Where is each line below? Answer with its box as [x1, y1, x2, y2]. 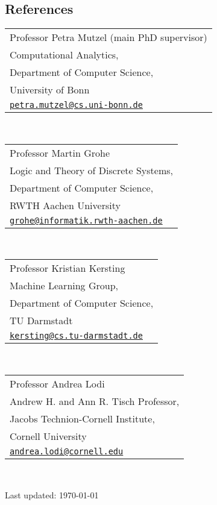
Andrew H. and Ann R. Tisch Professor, [10, 394, 180, 408]
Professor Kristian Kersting [10, 261, 125, 275]
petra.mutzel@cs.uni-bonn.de [10, 100, 143, 110]
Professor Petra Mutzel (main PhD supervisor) [10, 30, 207, 45]
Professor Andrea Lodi [10, 376, 105, 391]
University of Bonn [10, 83, 90, 97]
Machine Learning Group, [10, 278, 119, 293]
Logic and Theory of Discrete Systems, [10, 163, 173, 177]
